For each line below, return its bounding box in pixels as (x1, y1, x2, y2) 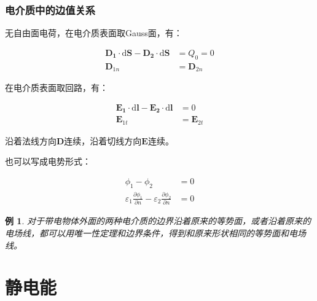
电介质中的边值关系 (5, 2, 96, 17)
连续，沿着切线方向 (64, 134, 142, 147)
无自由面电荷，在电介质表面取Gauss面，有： (5, 26, 182, 39)
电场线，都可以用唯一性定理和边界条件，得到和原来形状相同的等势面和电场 (5, 226, 306, 239)
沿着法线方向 (5, 134, 57, 147)
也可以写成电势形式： (5, 155, 91, 168)
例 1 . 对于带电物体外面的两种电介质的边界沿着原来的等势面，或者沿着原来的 (5, 214, 311, 227)
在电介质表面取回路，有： (5, 81, 108, 94)
